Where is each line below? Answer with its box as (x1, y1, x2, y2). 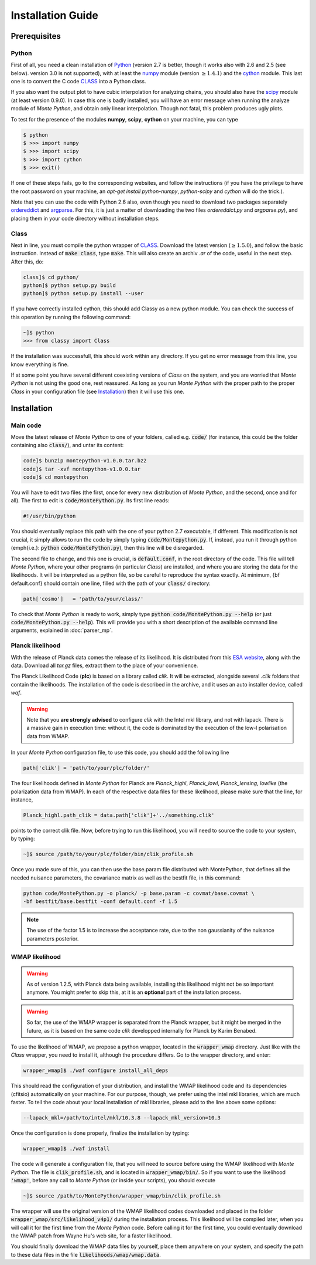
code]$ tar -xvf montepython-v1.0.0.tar (23, 465, 140, 472)
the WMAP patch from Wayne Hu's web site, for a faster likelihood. (11, 1232, 172, 1239)
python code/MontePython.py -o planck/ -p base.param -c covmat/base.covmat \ (23, 889, 255, 897)
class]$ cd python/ (23, 273, 79, 280)
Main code (11, 421, 42, 429)
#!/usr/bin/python (23, 513, 76, 519)
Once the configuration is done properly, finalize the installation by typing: (11, 1129, 190, 1137)
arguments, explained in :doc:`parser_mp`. (11, 627, 113, 634)
